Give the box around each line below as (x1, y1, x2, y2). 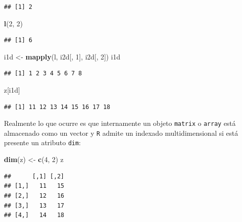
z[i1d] (4, 84, 20, 95)
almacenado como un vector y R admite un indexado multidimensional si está (4, 127, 238, 138)
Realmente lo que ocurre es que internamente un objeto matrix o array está (4, 118, 236, 128)
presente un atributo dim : (4, 137, 81, 148)
